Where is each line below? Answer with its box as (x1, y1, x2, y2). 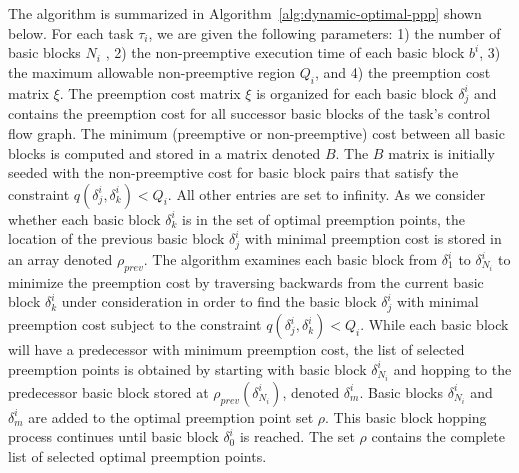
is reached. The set (239, 426, 355, 447)
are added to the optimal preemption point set (28, 406, 314, 427)
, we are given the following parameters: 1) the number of (148, 22, 501, 43)
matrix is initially (388, 142, 495, 163)
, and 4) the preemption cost (314, 61, 491, 82)
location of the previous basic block (8, 228, 225, 249)
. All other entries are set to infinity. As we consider (167, 183, 486, 204)
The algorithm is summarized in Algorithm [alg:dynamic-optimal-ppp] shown (8, 3, 482, 23)
